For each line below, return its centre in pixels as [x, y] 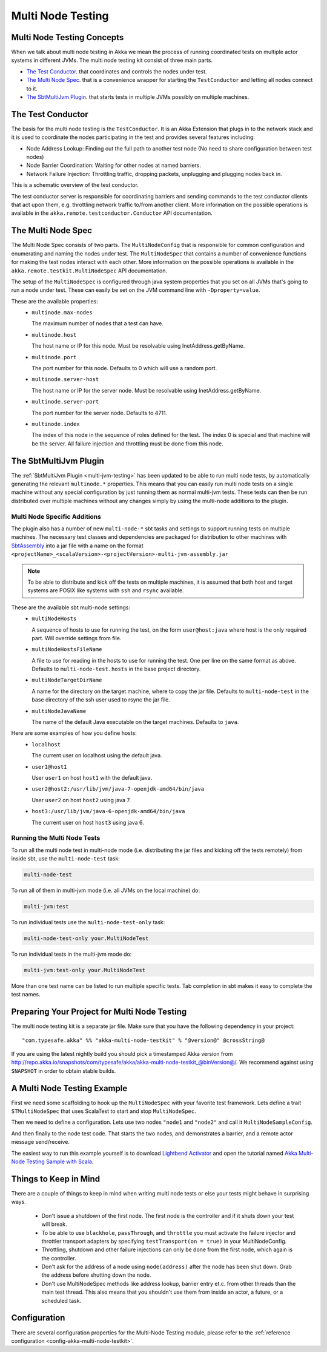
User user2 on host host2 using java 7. [81, 800]
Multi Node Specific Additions [56, 516]
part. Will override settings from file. [77, 638]
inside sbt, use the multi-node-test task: [66, 859]
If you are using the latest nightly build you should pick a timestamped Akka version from [122, 1054]
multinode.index [56, 424]
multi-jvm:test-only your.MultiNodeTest [84, 970]
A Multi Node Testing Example [69, 1088]
